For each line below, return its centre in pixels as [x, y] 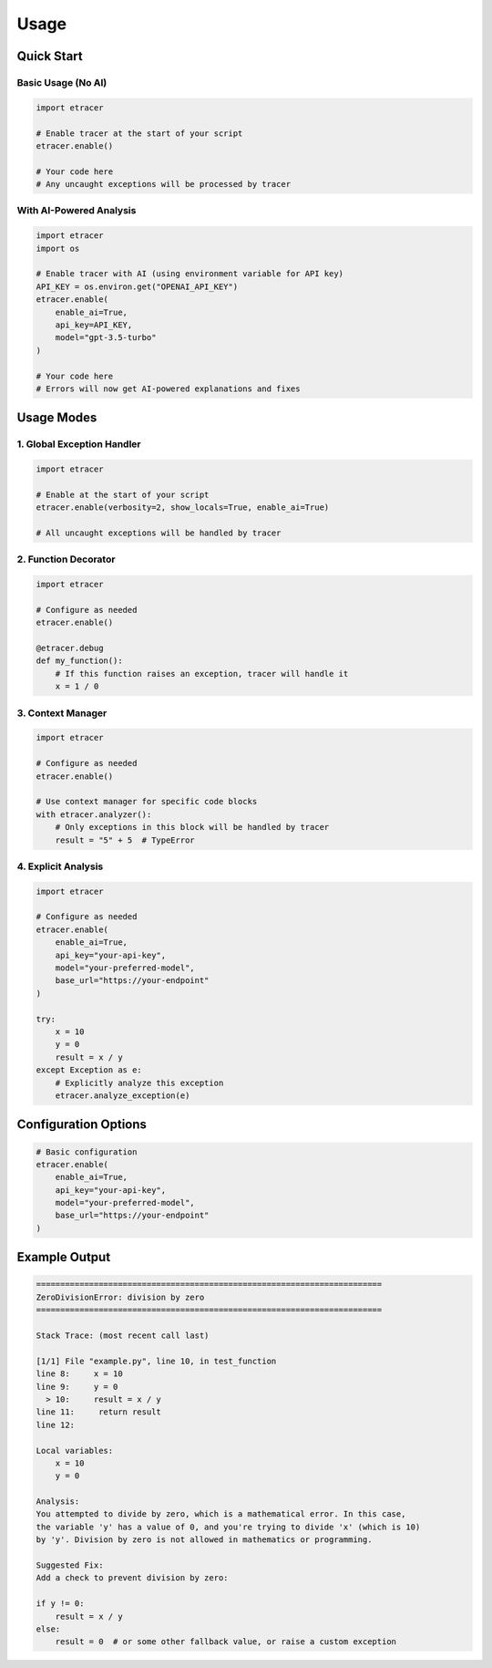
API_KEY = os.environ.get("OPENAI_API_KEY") [137, 286]
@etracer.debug [70, 648]
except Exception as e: [89, 1070]
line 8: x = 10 [79, 1374]
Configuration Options [82, 1125]
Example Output [64, 1257]
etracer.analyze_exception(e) [123, 1095]
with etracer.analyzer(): [94, 814]
